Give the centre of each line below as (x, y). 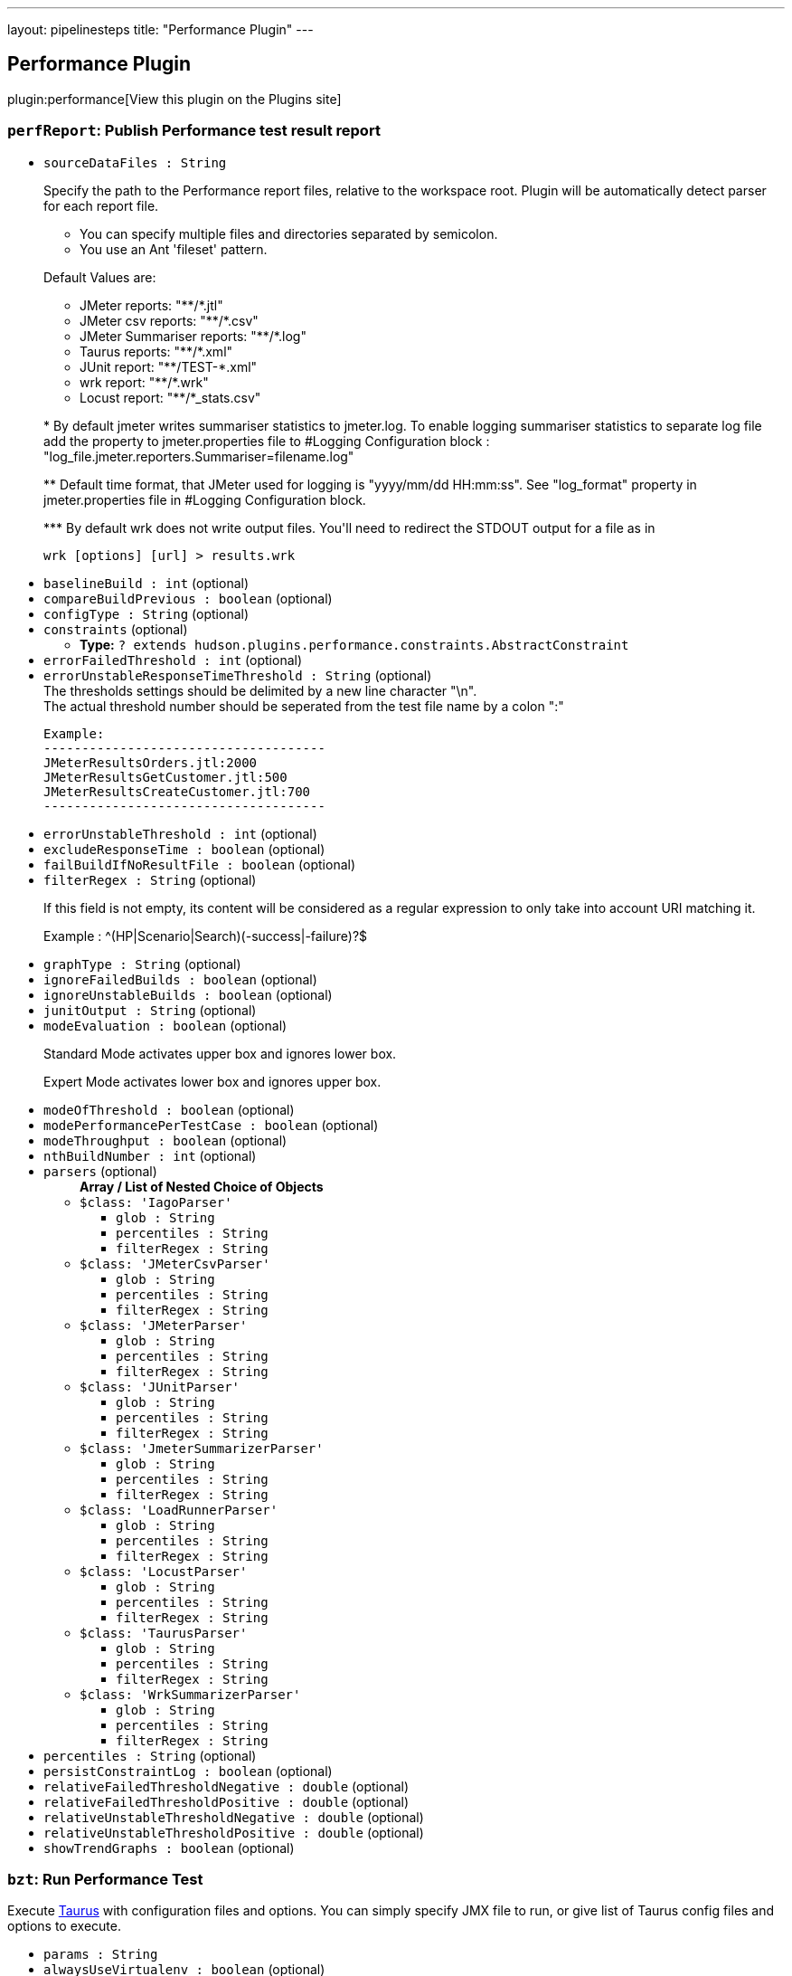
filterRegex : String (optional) (150, 879)
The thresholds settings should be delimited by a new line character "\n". (260, 690)
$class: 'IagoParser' (156, 1202)
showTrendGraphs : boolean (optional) (169, 1848)
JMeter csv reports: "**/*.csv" (169, 320)
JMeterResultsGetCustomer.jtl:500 (165, 777)
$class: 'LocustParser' (164, 1571)
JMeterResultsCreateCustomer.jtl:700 (177, 791)
